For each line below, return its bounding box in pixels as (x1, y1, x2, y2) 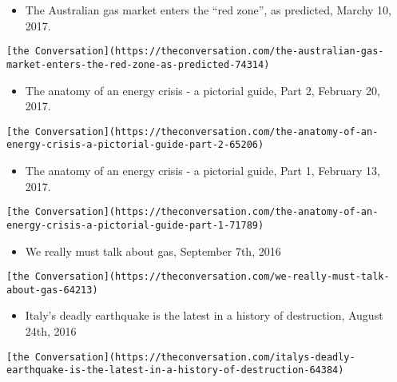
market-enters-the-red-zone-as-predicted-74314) (6, 58, 270, 70)
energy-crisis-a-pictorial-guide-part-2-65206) (6, 139, 264, 151)
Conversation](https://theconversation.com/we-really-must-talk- (34, 271, 390, 283)
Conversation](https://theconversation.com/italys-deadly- (34, 351, 355, 363)
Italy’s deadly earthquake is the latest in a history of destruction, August (25, 307, 383, 324)
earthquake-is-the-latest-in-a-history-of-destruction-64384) (6, 364, 344, 376)
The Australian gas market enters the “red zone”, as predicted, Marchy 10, (25, 2, 392, 18)
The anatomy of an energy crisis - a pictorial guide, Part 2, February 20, (25, 82, 380, 98)
